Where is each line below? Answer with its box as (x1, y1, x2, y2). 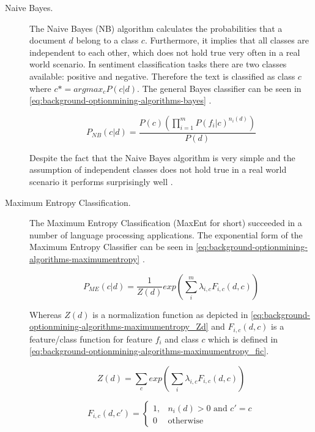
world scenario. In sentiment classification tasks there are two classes (29, 58, 287, 70)
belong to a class (76, 34, 139, 47)
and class (165, 332, 199, 345)
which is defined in (208, 332, 278, 345)
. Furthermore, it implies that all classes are (144, 34, 309, 47)
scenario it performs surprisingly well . (29, 175, 173, 188)
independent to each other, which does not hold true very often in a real (29, 45, 300, 58)
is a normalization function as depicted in (92, 308, 248, 320)
